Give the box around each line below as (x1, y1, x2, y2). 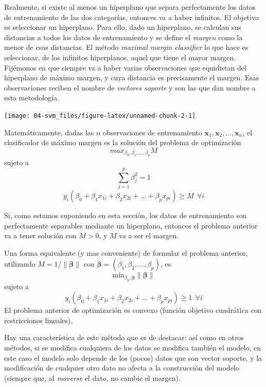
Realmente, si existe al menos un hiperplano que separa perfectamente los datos (4, 2, 256, 12)
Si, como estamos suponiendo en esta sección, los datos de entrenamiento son (4, 209, 247, 220)
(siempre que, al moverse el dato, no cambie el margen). (4, 372, 181, 383)
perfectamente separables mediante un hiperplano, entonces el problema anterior (4, 220, 258, 231)
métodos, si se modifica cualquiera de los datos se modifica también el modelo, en (4, 342, 261, 353)
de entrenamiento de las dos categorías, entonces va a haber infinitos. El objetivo (4, 11, 259, 22)
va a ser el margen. (119, 230, 179, 241)
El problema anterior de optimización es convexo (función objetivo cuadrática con (4, 305, 262, 315)
